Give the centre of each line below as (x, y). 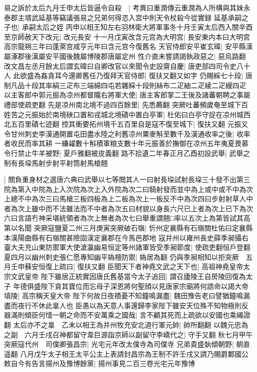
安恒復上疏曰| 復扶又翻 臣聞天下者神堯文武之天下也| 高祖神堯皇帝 (137, 266)
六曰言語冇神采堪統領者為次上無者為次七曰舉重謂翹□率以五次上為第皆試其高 (127, 218)
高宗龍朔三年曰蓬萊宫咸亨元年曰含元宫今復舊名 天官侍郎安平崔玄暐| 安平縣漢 (128, 46)
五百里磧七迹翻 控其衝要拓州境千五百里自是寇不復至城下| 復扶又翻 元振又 (129, 124)
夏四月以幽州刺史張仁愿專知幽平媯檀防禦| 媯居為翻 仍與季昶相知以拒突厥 (122, 256)
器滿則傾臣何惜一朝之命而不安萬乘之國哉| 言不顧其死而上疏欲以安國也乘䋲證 (127, 315)
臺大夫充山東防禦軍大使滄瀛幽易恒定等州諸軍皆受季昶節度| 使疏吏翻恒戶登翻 (127, 247)
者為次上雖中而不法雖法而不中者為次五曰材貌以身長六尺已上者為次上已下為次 (128, 208)
